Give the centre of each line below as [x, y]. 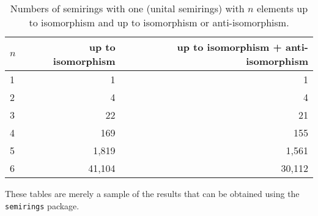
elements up [282, 8]
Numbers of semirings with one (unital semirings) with [127, 8]
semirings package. [42, 205]
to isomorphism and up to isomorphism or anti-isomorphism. [159, 22]
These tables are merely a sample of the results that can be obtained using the [152, 193]
